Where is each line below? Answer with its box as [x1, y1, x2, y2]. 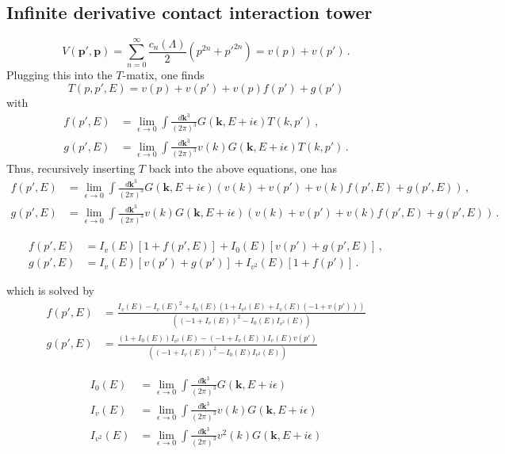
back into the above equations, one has [148, 160, 338, 177]
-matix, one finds [122, 67, 205, 83]
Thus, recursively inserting [6, 160, 136, 177]
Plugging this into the [6, 67, 113, 83]
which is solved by [6, 282, 94, 299]
